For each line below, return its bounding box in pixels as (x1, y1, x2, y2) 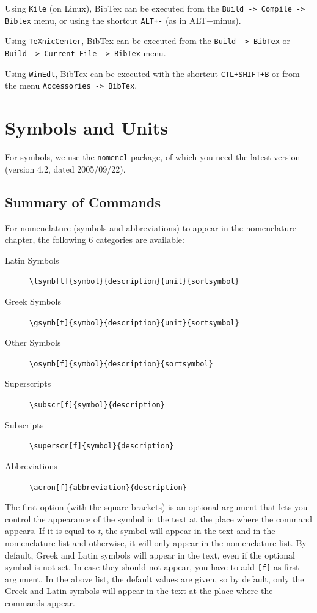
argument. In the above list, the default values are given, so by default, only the (5, 572, 304, 585)
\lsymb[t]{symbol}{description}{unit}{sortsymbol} (29, 277, 239, 286)
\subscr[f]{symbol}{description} (29, 401, 165, 410)
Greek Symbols (5, 294, 61, 307)
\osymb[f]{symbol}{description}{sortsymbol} (29, 359, 213, 368)
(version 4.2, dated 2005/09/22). (5, 162, 126, 175)
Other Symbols (5, 336, 61, 349)
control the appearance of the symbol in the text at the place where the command (5, 512, 312, 525)
